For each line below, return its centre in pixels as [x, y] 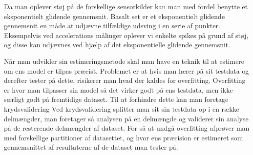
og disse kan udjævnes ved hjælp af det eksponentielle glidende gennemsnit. [117, 45]
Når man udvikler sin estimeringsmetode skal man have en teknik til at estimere [124, 61]
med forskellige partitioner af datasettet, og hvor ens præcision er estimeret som [124, 137]
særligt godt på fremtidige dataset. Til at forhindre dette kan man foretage [116, 99]
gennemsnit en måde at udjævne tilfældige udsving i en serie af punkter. [112, 26]
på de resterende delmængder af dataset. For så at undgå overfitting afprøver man [127, 128]
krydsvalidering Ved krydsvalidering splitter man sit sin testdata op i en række [122, 108]
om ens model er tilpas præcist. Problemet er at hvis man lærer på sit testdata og [126, 70]
